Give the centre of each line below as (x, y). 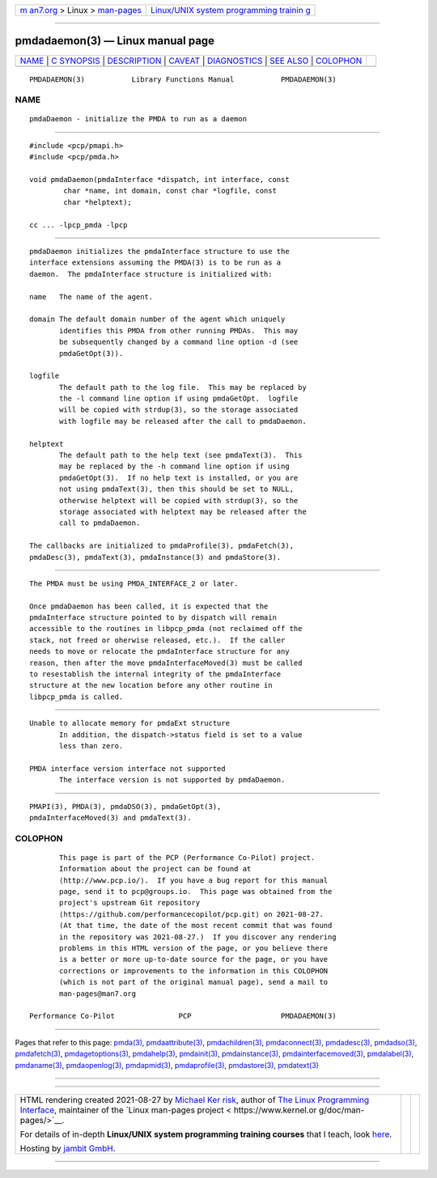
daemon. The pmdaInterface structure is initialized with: (151, 274)
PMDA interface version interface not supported (127, 768)
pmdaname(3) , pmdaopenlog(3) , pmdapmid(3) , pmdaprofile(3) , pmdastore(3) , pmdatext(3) (167, 1065)
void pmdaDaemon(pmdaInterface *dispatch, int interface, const (160, 180)
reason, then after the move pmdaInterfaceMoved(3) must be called (166, 663)
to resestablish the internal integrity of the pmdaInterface (155, 674)
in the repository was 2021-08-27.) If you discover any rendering (198, 937)
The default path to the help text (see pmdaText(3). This (181, 456)
